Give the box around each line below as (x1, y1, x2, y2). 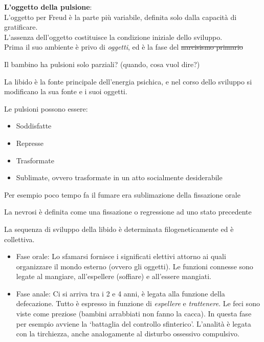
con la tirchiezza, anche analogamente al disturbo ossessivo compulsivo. (16, 328, 239, 339)
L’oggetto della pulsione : (4, 2, 92, 12)
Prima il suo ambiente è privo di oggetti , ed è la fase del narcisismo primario (4, 41, 243, 52)
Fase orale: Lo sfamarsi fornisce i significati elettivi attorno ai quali (16, 251, 226, 262)
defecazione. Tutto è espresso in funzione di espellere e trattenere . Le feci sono (16, 298, 260, 309)
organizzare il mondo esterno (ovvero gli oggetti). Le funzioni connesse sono (16, 261, 253, 271)
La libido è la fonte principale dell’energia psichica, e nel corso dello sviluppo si (4, 76, 252, 87)
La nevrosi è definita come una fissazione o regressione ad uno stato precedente (4, 206, 252, 217)
